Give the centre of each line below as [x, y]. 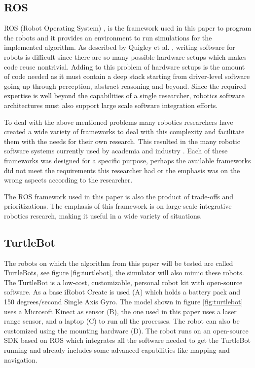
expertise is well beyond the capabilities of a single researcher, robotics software [124, 95]
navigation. [21, 359]
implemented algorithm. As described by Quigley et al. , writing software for [120, 47]
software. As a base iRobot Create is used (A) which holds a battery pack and [122, 292]
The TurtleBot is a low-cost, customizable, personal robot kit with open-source [123, 282]
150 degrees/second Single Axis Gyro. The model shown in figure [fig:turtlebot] [124, 302]
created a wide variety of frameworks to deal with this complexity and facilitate [124, 131]
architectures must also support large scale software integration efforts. [111, 105]
